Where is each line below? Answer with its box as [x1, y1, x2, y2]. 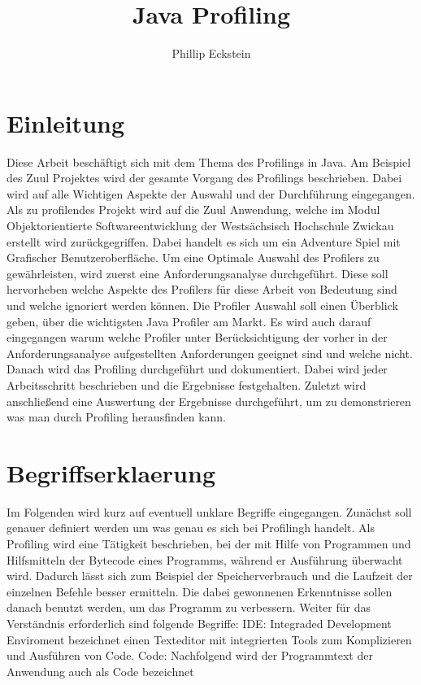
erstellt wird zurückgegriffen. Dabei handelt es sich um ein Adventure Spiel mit [7, 233, 401, 250]
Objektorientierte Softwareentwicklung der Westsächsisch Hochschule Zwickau [7, 217, 394, 234]
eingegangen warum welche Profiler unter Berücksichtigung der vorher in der [7, 329, 388, 346]
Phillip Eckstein [171, 45, 251, 62]
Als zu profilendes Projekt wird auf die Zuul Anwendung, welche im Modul [7, 201, 380, 218]
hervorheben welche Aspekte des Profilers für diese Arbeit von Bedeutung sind [7, 281, 397, 298]
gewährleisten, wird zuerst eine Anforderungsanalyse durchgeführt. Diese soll [7, 264, 388, 281]
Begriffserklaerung [7, 456, 215, 489]
